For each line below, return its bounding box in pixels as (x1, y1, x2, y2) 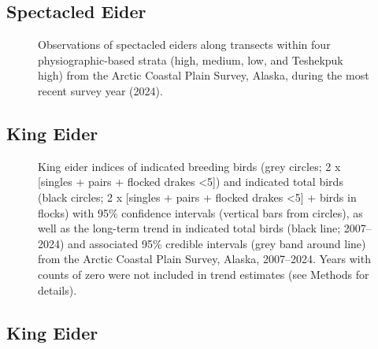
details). (38, 281, 77, 298)
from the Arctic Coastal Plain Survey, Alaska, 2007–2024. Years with (38, 251, 371, 267)
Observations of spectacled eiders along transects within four (38, 36, 331, 53)
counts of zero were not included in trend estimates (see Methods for (38, 265, 369, 282)
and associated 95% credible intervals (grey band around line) (68, 235, 366, 251)
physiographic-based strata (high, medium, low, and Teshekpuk (38, 51, 343, 68)
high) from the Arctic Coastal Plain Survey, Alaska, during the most (38, 67, 369, 84)
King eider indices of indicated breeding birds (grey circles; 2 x (38, 158, 341, 174)
